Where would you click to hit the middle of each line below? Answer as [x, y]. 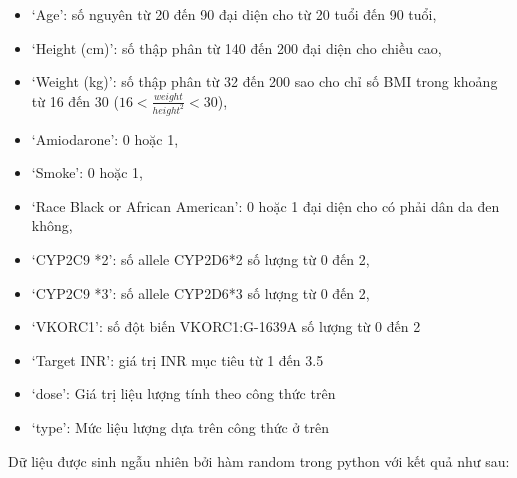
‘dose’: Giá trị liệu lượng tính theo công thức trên [183, 393]
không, [52, 225]
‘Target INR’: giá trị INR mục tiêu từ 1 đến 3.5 [177, 359]
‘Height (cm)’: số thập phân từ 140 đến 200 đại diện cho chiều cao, [236, 47]
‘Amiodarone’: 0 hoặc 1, [105, 138]
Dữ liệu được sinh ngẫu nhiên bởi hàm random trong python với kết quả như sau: [259, 460]
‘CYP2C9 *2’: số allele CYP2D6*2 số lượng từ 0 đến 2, [200, 259]
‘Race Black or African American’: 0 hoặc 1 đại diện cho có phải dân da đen [265, 205]
